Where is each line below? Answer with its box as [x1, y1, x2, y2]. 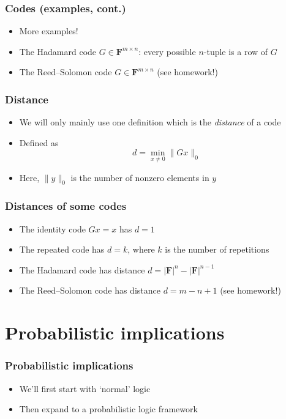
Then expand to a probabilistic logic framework [19, 402, 198, 415]
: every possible [138, 45, 196, 57]
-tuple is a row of [203, 45, 268, 57]
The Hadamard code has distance [19, 263, 145, 276]
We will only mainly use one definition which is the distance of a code [19, 116, 281, 128]
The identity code [19, 222, 86, 235]
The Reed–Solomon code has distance [19, 284, 160, 297]
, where [127, 243, 155, 256]
